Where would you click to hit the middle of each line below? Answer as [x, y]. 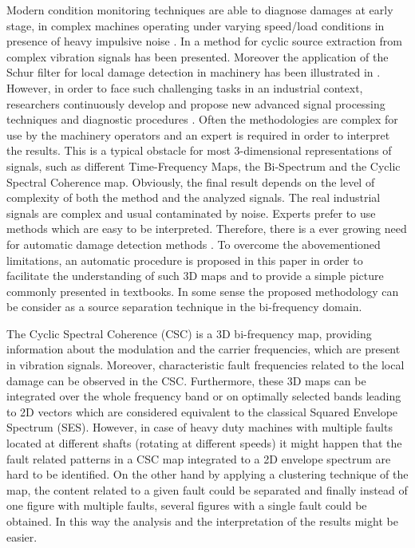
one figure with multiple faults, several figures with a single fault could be [187, 505]
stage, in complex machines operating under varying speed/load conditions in [196, 25]
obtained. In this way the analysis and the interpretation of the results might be [202, 521]
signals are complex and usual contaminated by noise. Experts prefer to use [191, 213]
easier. [22, 536]
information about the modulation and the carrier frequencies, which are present [204, 349]
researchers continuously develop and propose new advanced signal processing [196, 103]
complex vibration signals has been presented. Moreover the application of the [198, 56]
